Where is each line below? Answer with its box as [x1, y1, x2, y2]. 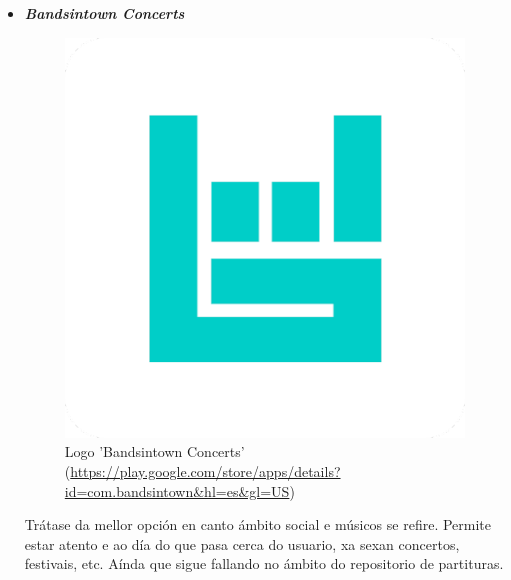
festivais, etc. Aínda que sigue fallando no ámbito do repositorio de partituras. [24, 553, 504, 574]
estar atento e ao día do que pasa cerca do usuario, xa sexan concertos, [24, 533, 460, 554]
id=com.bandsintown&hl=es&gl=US [64, 480, 290, 501]
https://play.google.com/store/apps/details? [70, 460, 341, 481]
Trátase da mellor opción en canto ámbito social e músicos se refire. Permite [24, 514, 491, 535]
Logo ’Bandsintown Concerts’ [64, 441, 245, 462]
